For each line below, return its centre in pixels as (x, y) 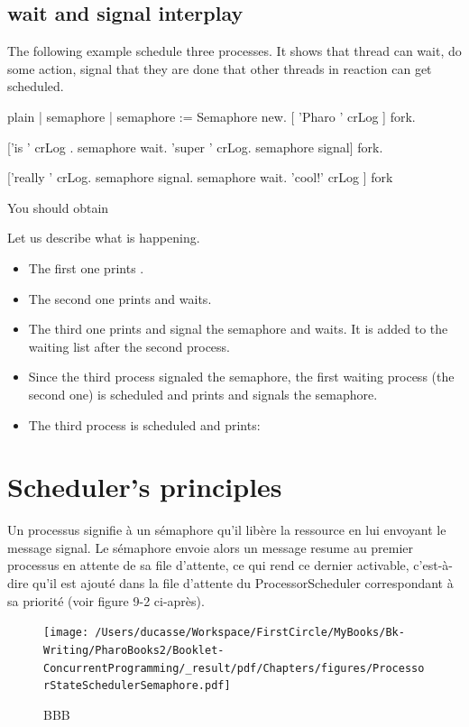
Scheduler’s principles (145, 487)
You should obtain (58, 207)
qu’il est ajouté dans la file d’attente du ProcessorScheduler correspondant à (243, 583)
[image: (66, 633)
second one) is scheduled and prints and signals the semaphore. (203, 394)
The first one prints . (86, 267)
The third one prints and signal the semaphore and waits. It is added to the (238, 329)
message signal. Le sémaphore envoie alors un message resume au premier (211, 547)
